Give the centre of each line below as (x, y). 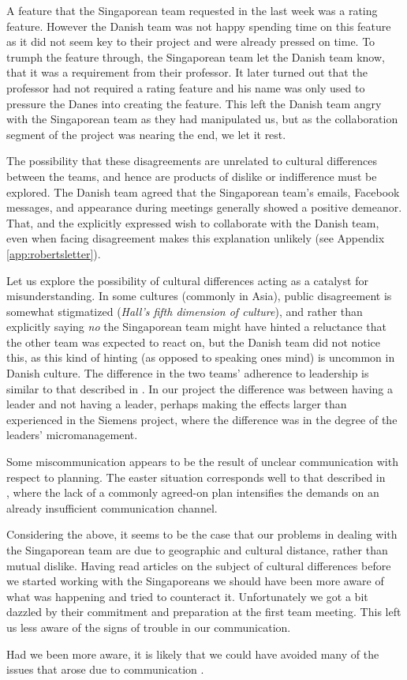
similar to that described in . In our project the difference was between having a (200, 388)
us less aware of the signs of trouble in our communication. (149, 627)
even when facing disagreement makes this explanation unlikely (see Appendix (196, 238)
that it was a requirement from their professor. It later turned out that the (187, 72)
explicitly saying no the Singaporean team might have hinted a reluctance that (196, 327)
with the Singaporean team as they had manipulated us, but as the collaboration (202, 119)
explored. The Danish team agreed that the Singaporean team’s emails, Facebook (203, 192)
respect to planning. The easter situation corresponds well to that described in (196, 477)
